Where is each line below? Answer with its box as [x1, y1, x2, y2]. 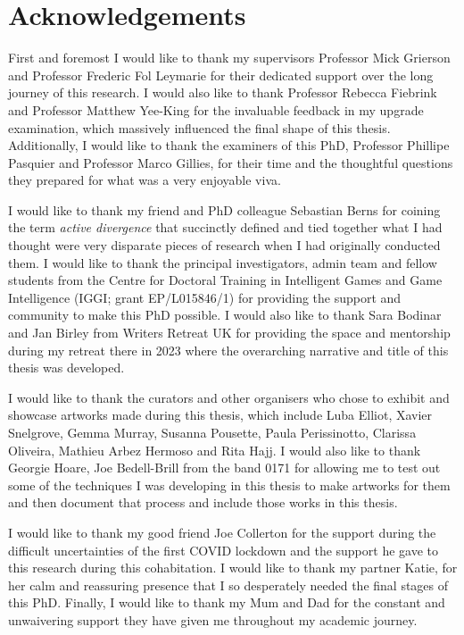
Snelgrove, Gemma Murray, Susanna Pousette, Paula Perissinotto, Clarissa [8, 423, 417, 441]
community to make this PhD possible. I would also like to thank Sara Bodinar [8, 305, 442, 324]
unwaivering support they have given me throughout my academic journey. [8, 610, 418, 629]
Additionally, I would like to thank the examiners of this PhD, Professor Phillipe [8, 136, 450, 155]
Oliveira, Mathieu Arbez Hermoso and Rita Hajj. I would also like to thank [8, 440, 421, 459]
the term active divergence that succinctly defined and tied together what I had [8, 218, 443, 237]
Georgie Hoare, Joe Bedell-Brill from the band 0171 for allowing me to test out [8, 458, 441, 477]
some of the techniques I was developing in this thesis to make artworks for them [8, 475, 451, 494]
